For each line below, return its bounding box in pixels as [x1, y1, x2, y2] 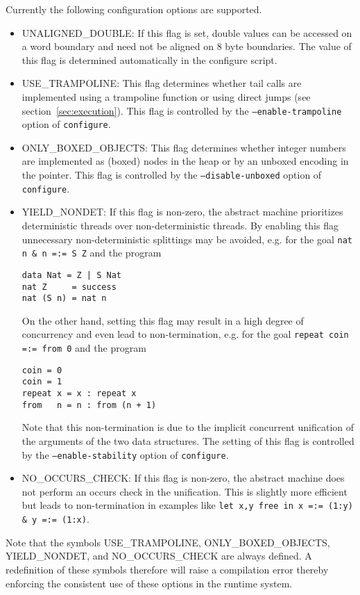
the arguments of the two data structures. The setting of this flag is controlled [22, 433, 354, 448]
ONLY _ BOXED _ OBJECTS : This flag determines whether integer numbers [22, 140, 346, 154]
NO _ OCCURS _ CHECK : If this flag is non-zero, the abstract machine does [22, 471, 345, 485]
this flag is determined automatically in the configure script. [22, 52, 277, 67]
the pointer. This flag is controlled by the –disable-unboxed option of [22, 168, 322, 182]
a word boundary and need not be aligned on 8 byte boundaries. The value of [22, 39, 352, 54]
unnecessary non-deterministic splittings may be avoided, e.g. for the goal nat [22, 231, 352, 246]
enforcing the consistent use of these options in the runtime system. [6, 576, 293, 590]
